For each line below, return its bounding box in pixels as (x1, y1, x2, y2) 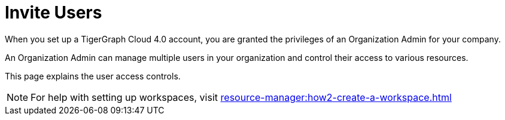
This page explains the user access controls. (5, 70, 181, 81)
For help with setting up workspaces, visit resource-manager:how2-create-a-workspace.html (31, 91, 452, 103)
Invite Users (5, 2, 102, 23)
